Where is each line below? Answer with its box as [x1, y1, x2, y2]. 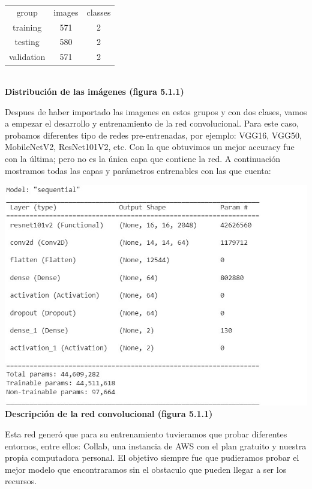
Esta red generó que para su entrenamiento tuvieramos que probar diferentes [5, 428, 287, 440]
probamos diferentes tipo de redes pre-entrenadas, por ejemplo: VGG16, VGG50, [5, 128, 302, 141]
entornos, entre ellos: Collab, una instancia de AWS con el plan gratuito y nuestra [5, 439, 307, 452]
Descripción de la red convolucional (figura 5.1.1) [5, 407, 213, 420]
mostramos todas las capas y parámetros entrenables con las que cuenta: [5, 164, 271, 176]
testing [14, 35, 40, 48]
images [53, 5, 79, 18]
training [13, 20, 42, 33]
